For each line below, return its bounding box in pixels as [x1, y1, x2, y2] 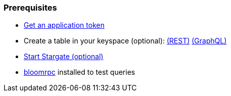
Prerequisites [4, 3, 57, 13]
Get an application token [24, 21, 105, 30]
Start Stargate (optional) [24, 52, 103, 61]
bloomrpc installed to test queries [24, 68, 135, 77]
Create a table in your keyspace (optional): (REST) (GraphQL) [24, 36, 227, 45]
